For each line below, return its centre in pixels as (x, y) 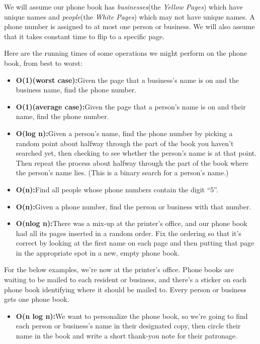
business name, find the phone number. (76, 90)
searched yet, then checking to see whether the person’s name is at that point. (136, 153)
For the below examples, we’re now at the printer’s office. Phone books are (119, 269)
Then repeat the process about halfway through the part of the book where (132, 162)
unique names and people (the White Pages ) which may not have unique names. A (129, 16)
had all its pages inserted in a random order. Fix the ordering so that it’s (128, 233)
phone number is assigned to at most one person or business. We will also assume (129, 26)
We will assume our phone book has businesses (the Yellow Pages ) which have (123, 7)
